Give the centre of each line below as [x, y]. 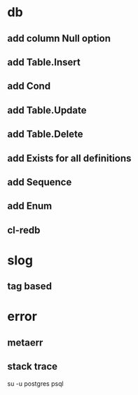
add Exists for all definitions [69, 158]
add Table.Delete [45, 134]
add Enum [30, 206]
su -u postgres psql [36, 383]
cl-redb [24, 230]
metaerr [25, 342]
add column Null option [59, 38]
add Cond [29, 86]
